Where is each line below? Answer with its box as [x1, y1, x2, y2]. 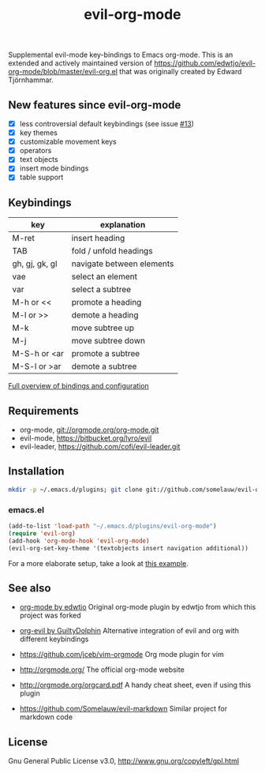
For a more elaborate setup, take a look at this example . [8, 558, 189, 568]
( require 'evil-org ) [8, 529, 77, 538]
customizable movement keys [19, 137, 117, 147]
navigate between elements [71, 258, 174, 269]
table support [19, 172, 64, 182]
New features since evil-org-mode [8, 98, 181, 111]
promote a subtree [71, 348, 140, 359]
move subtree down [71, 336, 146, 347]
